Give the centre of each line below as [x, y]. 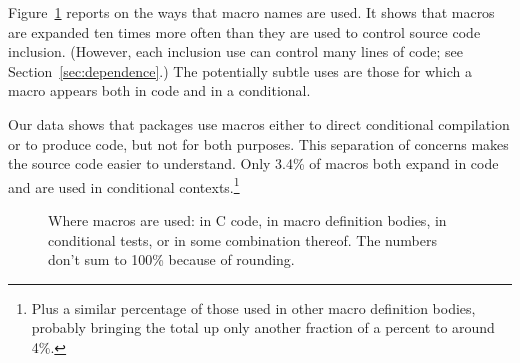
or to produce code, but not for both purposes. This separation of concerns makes [258, 143]
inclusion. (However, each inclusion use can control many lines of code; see [236, 51]
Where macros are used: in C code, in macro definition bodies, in [247, 220]
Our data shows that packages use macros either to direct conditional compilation [259, 123]
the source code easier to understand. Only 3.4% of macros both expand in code [253, 163]
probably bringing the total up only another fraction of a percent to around [263, 327]
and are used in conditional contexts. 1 [124, 185]
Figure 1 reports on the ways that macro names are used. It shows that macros [251, 12]
